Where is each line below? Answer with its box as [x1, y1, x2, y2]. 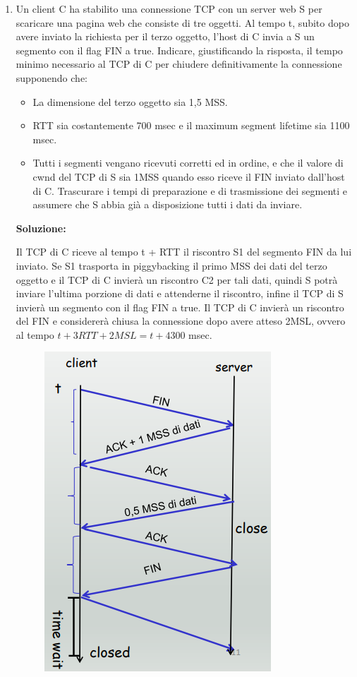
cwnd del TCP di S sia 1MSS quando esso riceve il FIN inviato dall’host [32, 169, 345, 184]
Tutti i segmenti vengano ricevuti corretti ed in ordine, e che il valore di [32, 155, 344, 170]
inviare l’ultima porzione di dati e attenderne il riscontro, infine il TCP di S [16, 286, 344, 301]
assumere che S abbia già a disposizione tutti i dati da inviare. [32, 197, 303, 212]
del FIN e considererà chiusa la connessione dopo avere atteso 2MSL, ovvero [16, 313, 346, 328]
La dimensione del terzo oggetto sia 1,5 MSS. [32, 94, 228, 109]
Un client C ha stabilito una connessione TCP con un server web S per [16, 1, 322, 16]
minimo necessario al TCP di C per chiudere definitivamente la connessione [16, 56, 342, 71]
